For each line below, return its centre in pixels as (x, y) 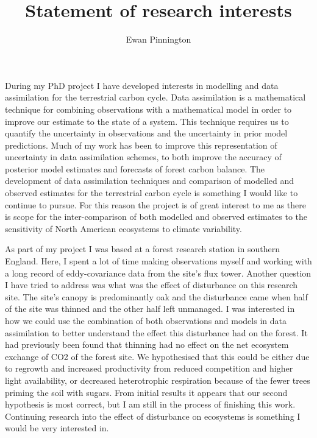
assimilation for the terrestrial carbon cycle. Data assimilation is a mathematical (155, 97)
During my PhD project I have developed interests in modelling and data (142, 85)
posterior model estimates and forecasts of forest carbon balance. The (135, 168)
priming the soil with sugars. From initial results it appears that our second (146, 392)
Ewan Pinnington (158, 39)
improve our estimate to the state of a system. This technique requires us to (147, 121)
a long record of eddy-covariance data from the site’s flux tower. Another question (158, 273)
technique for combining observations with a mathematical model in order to (148, 109)
